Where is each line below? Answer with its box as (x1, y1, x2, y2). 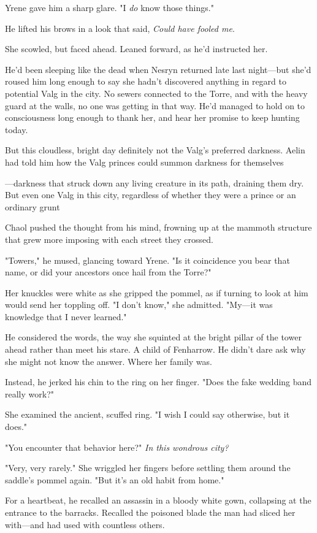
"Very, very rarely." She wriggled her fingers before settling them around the (5, 461, 291, 474)
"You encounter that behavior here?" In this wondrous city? (5, 440, 229, 453)
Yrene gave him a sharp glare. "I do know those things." (5, 1, 214, 13)
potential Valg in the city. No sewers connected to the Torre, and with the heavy (5, 86, 308, 99)
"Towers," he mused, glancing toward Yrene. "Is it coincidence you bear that (5, 253, 290, 266)
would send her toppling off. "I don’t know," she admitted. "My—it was (5, 298, 273, 311)
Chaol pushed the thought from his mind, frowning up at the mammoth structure (5, 221, 312, 234)
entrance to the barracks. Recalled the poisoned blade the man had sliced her (5, 506, 296, 518)
